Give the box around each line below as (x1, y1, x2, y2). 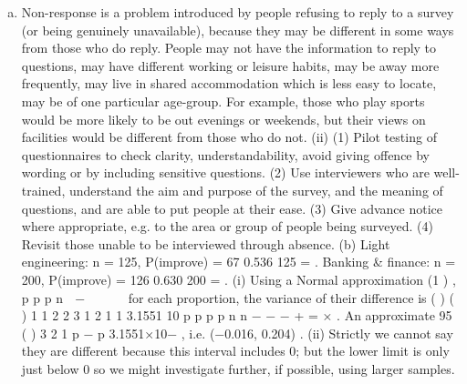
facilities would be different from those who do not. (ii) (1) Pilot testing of (21, 127, 437, 147)
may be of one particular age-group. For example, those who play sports (21, 91, 425, 110)
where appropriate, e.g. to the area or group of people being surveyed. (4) (21, 217, 433, 236)
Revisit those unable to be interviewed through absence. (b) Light (21, 234, 390, 253)
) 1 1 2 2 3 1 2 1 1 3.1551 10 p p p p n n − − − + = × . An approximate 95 (21, 306, 452, 325)
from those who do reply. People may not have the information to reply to (21, 38, 437, 57)
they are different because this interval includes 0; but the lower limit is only (21, 341, 450, 360)
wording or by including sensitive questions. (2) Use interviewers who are (21, 163, 430, 182)
